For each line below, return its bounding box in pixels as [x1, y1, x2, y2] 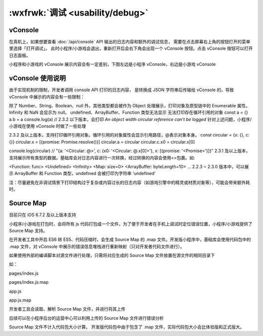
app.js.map [9, 297, 32, 303]
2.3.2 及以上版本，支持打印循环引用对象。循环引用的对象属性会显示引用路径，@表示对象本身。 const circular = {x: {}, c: [9, 132, 249, 138]
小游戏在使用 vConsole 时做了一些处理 [9, 123, 86, 129]
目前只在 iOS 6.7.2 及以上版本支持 [9, 212, 76, 218]
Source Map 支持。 [9, 227, 48, 234]
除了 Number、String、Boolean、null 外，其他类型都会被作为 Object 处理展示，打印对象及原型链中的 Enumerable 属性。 [9, 102, 250, 108]
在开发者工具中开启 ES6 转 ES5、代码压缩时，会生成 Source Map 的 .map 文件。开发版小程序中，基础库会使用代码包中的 [9, 237, 251, 242]
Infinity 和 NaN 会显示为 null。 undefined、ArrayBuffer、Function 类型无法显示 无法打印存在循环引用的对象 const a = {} [9, 110, 248, 116]
